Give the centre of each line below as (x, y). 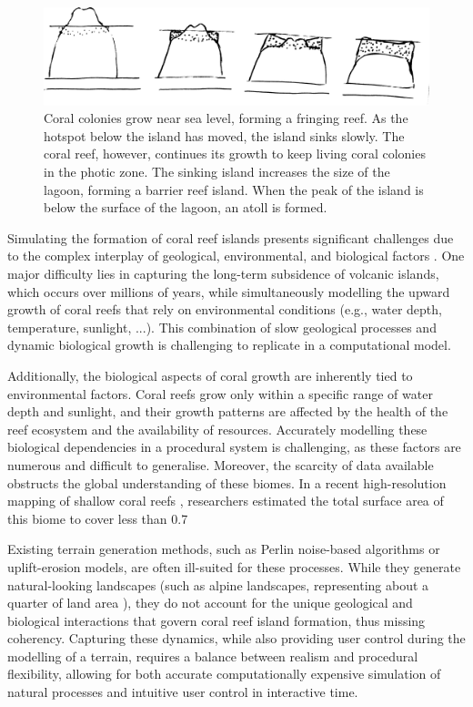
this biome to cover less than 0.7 (98, 518)
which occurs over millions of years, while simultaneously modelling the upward (229, 291)
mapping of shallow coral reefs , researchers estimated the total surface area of (226, 501)
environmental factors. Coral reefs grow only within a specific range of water (220, 393)
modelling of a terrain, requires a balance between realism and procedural (213, 656)
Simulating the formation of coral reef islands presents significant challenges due (231, 237)
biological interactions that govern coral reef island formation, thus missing (216, 620)
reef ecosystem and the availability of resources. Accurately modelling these (217, 429)
